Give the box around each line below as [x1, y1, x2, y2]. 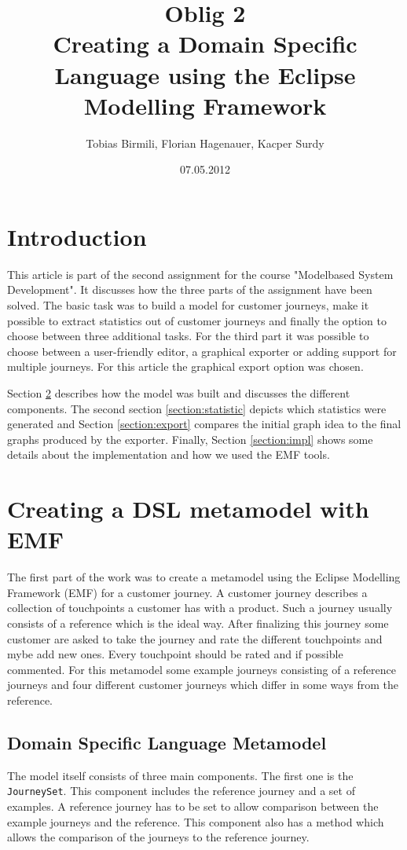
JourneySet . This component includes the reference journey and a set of [7, 782, 355, 799]
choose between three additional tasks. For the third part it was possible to [7, 328, 369, 344]
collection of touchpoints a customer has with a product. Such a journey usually [7, 599, 393, 616]
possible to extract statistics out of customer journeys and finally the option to [7, 312, 387, 328]
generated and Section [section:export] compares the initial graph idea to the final [7, 416, 401, 432]
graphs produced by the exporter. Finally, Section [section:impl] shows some [7, 430, 373, 447]
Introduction [7, 220, 147, 252]
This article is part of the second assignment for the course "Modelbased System [7, 266, 394, 282]
